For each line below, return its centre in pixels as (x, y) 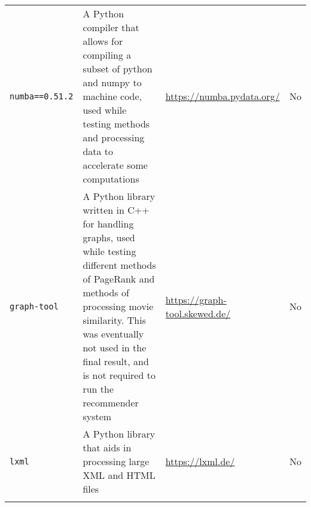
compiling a (107, 55)
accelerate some (115, 165)
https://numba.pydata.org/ (222, 96)
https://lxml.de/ (200, 461)
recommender (111, 403)
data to (98, 151)
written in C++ (116, 210)
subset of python (118, 69)
